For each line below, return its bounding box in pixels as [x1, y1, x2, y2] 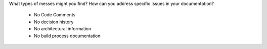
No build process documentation [34, 33, 101, 39]
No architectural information [34, 26, 91, 32]
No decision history [34, 19, 74, 25]
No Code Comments [34, 12, 76, 18]
